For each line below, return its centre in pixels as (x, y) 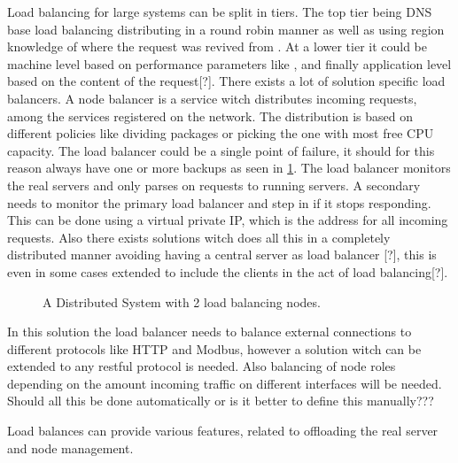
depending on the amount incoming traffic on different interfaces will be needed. (225, 383)
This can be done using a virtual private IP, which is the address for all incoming (228, 220)
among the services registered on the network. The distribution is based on (210, 116)
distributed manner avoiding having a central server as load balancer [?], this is (222, 255)
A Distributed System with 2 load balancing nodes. (182, 301)
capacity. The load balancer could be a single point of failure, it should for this (221, 150)
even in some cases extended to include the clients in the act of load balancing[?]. (228, 271)
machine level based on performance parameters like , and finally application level (229, 63)
